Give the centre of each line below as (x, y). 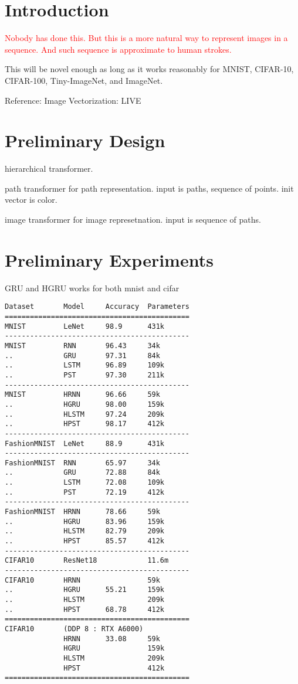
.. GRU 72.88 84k (82, 473)
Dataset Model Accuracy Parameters (97, 307)
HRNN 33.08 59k (112, 639)
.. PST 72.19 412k (85, 492)
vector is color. (31, 200)
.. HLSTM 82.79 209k (85, 531)
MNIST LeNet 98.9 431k (85, 326)
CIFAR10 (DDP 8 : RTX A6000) (74, 629)
